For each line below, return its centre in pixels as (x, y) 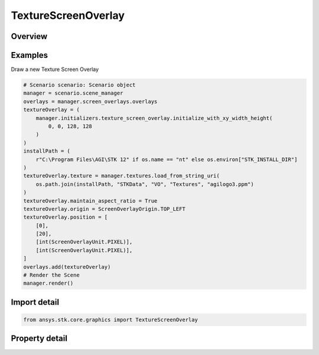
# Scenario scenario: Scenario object (79, 85)
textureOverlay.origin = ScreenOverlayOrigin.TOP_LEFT (104, 209)
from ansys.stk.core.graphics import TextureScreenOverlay (110, 320)
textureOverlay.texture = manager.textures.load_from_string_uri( (121, 176)
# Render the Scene (51, 275)
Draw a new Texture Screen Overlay (55, 69)
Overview (29, 36)
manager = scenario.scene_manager (73, 93)
